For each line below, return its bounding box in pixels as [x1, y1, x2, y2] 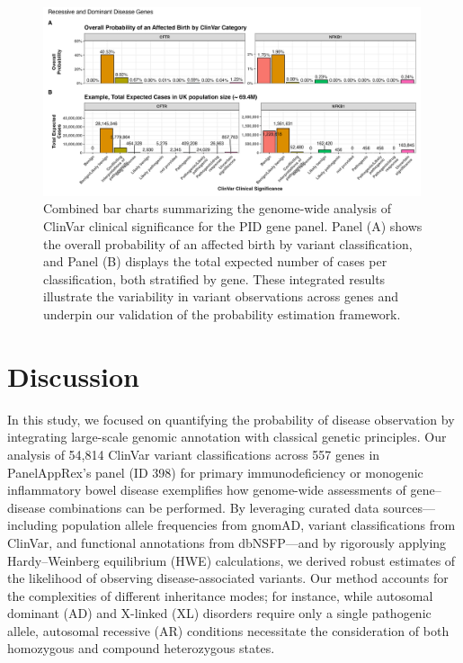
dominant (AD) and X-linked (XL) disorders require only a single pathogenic [7, 604, 432, 623]
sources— [383, 497, 435, 516]
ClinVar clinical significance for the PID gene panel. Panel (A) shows [43, 217, 423, 236]
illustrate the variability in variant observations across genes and [43, 287, 398, 306]
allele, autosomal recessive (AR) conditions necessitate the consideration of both [7, 621, 450, 640]
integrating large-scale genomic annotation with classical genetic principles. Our [7, 427, 447, 446]
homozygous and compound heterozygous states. [7, 639, 275, 658]
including [7, 515, 58, 534]
